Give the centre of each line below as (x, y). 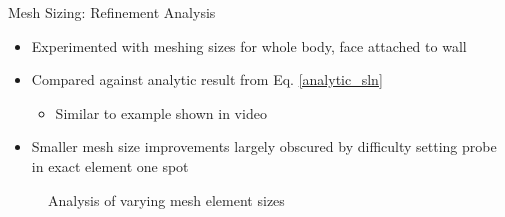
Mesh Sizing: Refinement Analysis (112, 12)
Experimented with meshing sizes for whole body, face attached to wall (249, 45)
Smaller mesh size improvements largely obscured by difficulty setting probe (264, 146)
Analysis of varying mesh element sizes (166, 199)
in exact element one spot (110, 165)
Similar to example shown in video (161, 112)
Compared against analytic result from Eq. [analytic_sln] (207, 79)
